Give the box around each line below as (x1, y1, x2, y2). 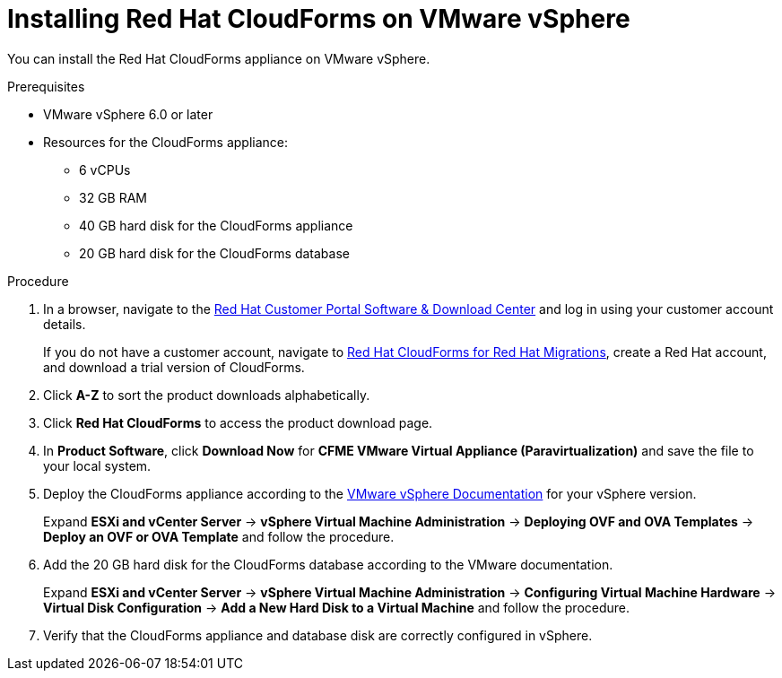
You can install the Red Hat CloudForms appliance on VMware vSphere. (7, 50, 430, 66)
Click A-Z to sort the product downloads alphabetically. (43, 387, 370, 403)
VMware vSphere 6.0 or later (43, 106, 213, 122)
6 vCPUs (79, 161, 131, 178)
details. (43, 316, 86, 332)
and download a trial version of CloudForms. (43, 359, 305, 375)
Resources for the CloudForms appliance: (43, 134, 289, 150)
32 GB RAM (79, 189, 147, 205)
